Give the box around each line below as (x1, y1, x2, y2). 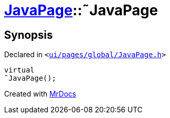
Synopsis (4, 28, 53, 41)
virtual (4, 66, 35, 75)
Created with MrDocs (4, 89, 77, 99)
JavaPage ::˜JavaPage (4, 2, 158, 19)
